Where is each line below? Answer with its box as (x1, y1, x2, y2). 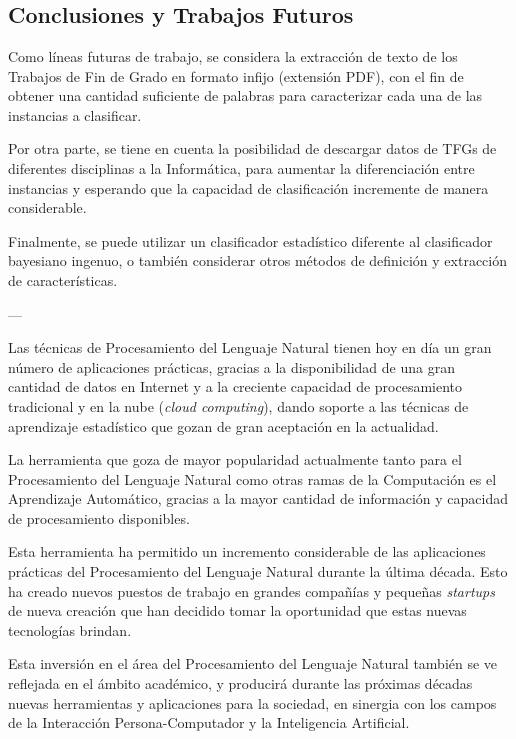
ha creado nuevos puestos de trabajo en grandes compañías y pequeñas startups (8, 580, 495, 601)
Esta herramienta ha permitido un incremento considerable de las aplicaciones (8, 541, 486, 562)
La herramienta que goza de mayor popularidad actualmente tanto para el (8, 449, 462, 470)
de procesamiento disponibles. (8, 507, 190, 528)
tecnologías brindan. (8, 619, 132, 640)
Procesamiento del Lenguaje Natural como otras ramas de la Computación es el (8, 468, 497, 489)
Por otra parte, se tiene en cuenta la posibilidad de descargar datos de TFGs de (8, 138, 497, 159)
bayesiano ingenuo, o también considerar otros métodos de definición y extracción (8, 250, 508, 271)
